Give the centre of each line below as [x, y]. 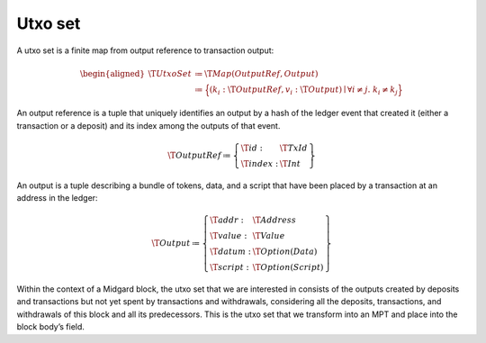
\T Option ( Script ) [288, 267]
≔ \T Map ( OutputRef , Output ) [256, 73]
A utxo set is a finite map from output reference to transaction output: [145, 50]
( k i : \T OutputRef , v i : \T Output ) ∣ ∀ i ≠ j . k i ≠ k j [303, 90]
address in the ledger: [57, 198]
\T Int [290, 163]
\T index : [260, 163]
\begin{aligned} [112, 73]
